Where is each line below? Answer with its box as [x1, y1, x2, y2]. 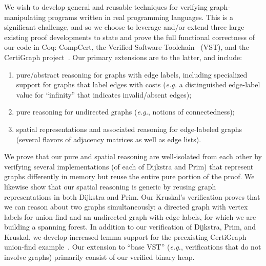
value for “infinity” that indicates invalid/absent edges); [16, 89, 192, 100]
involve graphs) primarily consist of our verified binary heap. [4, 252, 195, 262]
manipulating [4, 11, 46, 22]
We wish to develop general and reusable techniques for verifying [4, 2, 208, 12]
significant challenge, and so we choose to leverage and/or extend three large [4, 22, 244, 32]
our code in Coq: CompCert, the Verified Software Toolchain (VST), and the [4, 42, 249, 52]
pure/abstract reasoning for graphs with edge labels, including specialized [16, 69, 248, 80]
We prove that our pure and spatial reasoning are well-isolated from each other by [4, 151, 262, 162]
